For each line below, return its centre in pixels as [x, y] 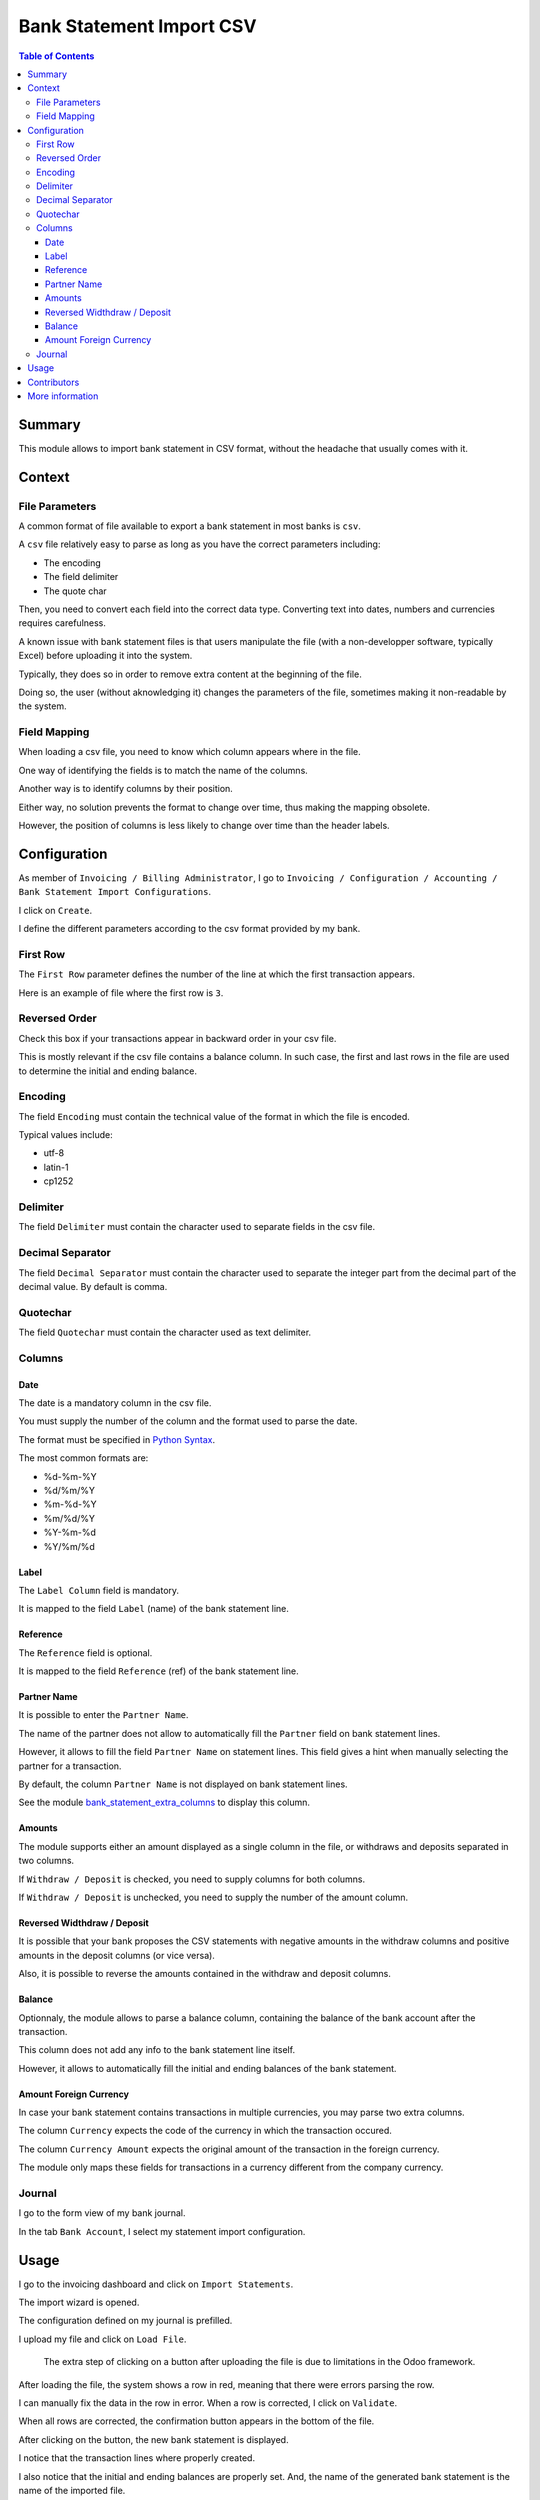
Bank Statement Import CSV [137, 26]
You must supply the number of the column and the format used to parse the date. [188, 1421]
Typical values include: [66, 1135]
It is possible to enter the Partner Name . [103, 1715]
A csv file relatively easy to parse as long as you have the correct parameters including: [199, 544]
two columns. [46, 1861]
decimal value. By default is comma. [93, 1286]
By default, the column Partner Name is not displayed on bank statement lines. [183, 1784]
